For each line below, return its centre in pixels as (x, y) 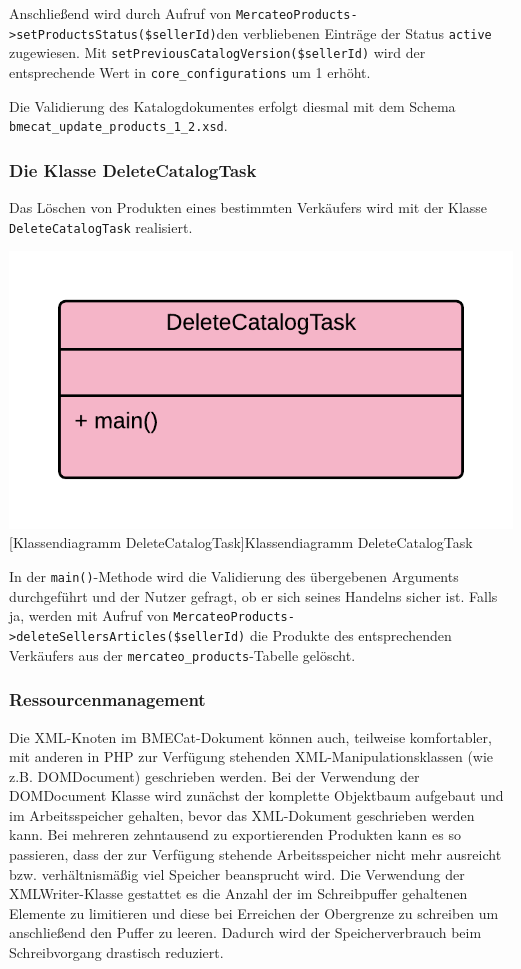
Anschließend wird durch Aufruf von (120, 13)
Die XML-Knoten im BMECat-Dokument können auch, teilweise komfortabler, (250, 736)
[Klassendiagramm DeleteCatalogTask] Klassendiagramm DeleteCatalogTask (241, 542)
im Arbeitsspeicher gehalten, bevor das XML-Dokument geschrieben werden (242, 814)
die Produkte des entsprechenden (350, 634)
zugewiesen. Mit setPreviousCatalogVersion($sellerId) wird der (217, 52)
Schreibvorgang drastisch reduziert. (116, 952)
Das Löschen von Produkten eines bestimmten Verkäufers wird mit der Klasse (248, 207)
